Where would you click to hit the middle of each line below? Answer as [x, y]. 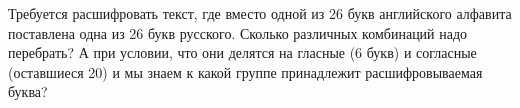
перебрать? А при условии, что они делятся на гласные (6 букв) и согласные [242, 52]
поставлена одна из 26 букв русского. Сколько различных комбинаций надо [238, 32]
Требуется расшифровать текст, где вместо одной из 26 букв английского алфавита [260, 13]
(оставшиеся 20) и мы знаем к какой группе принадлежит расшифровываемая [245, 71]
